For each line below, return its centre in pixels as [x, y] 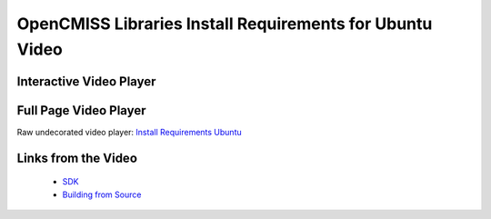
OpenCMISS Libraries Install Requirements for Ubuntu [225, 24]
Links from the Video [77, 158]
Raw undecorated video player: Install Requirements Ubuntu [130, 132]
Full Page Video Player [81, 110]
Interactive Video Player [86, 81]
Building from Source [102, 194]
